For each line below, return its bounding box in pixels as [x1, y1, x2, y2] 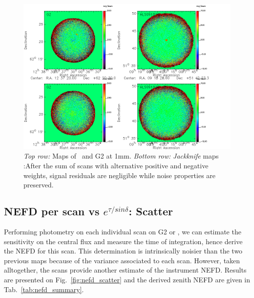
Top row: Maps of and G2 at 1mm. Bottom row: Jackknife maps [23, 151, 219, 161]
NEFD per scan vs [4, 204, 100, 219]
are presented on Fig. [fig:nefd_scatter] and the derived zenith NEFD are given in [4, 274, 250, 284]
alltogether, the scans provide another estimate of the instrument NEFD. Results [4, 265, 247, 275]
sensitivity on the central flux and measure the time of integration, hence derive [4, 236, 243, 246]
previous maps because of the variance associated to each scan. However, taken [4, 255, 240, 265]
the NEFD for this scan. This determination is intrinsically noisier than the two [4, 246, 243, 256]
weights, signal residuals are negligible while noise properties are [23, 170, 216, 180]
